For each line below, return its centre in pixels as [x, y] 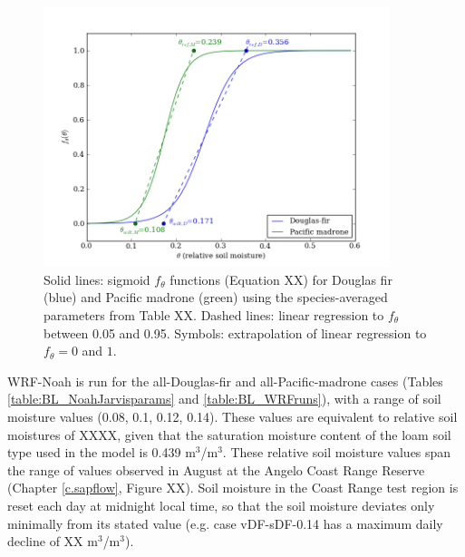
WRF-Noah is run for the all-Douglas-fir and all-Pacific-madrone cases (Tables [225, 381]
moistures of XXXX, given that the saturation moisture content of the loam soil [229, 434]
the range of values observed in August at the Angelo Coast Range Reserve [216, 469]
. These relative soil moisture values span [337, 452]
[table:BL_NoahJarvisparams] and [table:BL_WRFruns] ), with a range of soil [224, 399]
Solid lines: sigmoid [97, 279]
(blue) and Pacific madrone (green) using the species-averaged [216, 297]
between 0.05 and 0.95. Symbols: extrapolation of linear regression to [235, 332]
